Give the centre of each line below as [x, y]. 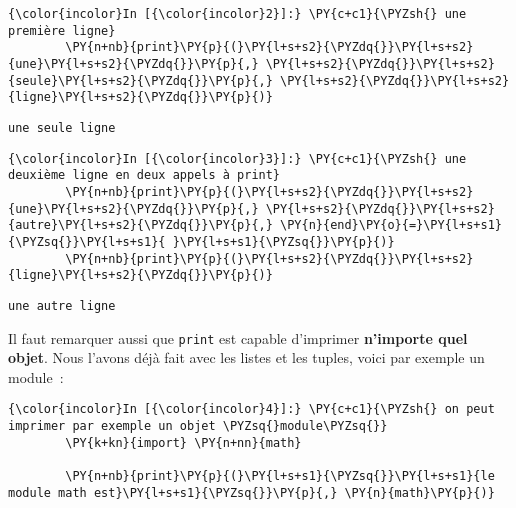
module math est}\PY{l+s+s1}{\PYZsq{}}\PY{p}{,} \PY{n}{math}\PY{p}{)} [251, 492]
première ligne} [62, 30]
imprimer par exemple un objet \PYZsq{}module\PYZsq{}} [198, 426]
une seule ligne [62, 127]
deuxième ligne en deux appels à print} [144, 175]
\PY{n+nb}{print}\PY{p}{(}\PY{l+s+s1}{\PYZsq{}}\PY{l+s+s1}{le [280, 475]
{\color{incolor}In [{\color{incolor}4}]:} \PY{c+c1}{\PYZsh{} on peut [251, 409]
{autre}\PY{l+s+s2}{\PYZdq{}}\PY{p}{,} [140, 225]
